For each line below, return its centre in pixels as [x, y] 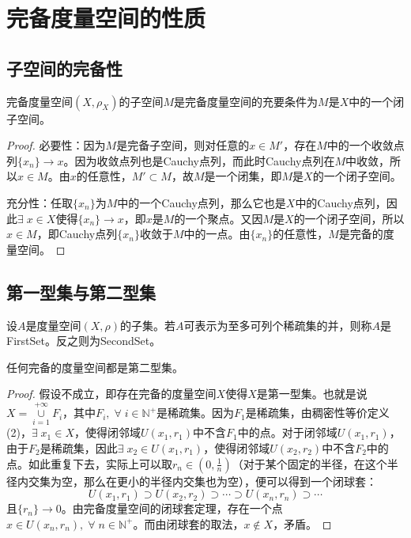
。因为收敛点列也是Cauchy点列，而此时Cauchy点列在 [199, 160]
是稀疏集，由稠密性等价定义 [317, 413]
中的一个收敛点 [366, 145]
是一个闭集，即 [243, 176]
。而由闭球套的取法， [189, 523]
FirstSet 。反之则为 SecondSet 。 [84, 341]
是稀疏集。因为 [196, 413]
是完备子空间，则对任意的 [183, 145]
